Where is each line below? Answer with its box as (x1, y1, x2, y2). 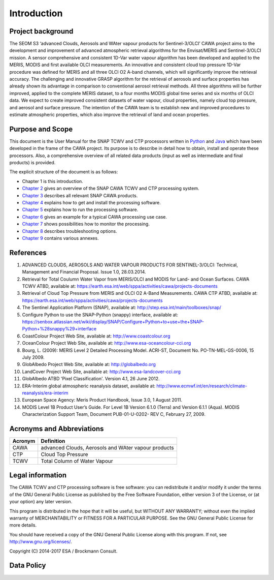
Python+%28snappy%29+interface (22, 326, 96, 332)
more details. (9, 522, 37, 528)
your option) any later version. (9, 499, 73, 505)
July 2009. (22, 354, 45, 360)
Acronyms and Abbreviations (9, 424, 104, 433)
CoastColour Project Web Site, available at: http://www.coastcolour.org (22, 333, 170, 339)
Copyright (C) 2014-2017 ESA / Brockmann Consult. (9, 548, 118, 554)
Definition (41, 437, 65, 444)
